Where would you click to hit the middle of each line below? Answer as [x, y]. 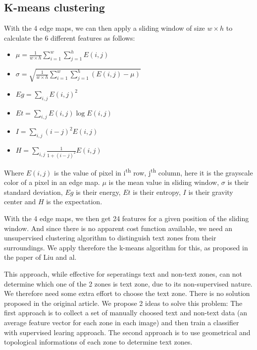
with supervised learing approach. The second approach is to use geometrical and [127, 332]
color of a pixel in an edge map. [52, 182]
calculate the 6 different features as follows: [70, 37]
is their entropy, [157, 192]
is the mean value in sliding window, [164, 182]
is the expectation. [74, 202]
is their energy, [98, 192]
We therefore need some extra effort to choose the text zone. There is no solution [127, 293]
